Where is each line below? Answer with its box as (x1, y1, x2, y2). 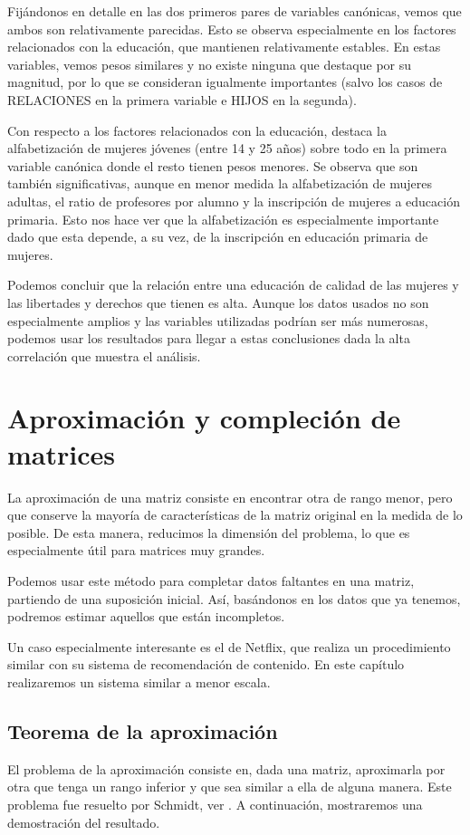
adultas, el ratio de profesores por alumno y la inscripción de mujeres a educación (7, 191, 460, 210)
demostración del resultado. (7, 812, 160, 831)
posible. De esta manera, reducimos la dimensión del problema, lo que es (7, 523, 410, 542)
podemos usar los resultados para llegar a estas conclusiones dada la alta (7, 329, 410, 348)
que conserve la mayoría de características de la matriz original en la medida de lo (7, 505, 463, 524)
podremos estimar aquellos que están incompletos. (7, 607, 285, 626)
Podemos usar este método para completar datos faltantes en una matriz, (7, 571, 415, 590)
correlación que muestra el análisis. (7, 346, 201, 365)
